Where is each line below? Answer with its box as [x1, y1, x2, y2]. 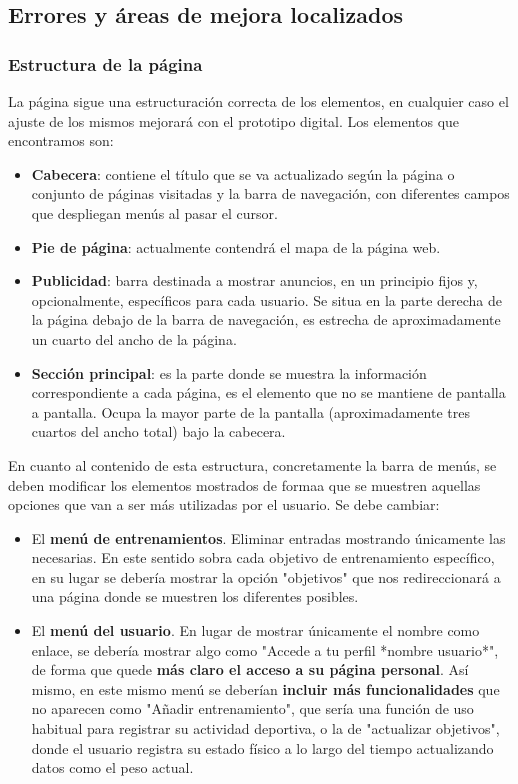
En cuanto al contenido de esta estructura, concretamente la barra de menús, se [8, 454, 497, 475]
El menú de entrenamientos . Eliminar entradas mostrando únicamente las [31, 527, 506, 548]
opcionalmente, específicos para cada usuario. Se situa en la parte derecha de [31, 289, 503, 310]
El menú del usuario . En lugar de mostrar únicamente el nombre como [31, 620, 480, 641]
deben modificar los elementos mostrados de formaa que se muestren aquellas [8, 474, 481, 495]
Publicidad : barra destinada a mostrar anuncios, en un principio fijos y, [31, 270, 478, 291]
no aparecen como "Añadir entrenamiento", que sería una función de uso [31, 698, 474, 719]
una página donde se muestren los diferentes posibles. [31, 586, 359, 607]
